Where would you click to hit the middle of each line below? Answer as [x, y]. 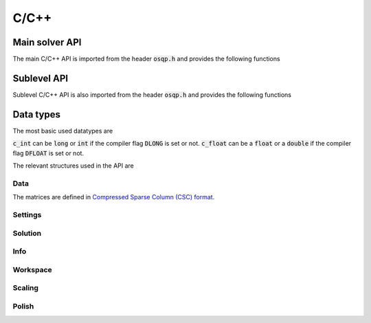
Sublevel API [41, 78]
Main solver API [47, 42]
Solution [27, 233]
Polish [23, 306]
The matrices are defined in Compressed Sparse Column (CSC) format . [114, 197]
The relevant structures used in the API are [73, 166]
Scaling [26, 288]
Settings [27, 214]
